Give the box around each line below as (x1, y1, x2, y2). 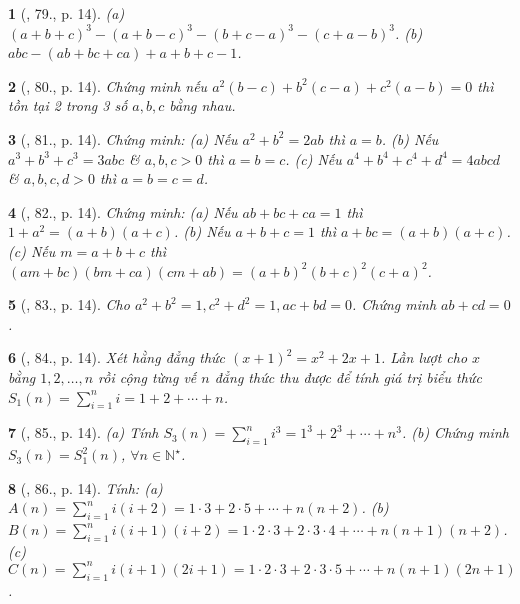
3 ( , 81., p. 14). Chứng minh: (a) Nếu (8, 128, 238, 149)
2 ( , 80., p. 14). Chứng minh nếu (8, 75, 208, 96)
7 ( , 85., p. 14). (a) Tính (8, 422, 159, 443)
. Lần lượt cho (380, 347, 468, 368)
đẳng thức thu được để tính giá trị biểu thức (214, 366, 482, 387)
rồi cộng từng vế (98, 366, 197, 387)
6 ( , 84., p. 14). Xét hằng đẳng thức (8, 347, 226, 368)
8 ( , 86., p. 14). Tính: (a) (8, 477, 163, 498)
